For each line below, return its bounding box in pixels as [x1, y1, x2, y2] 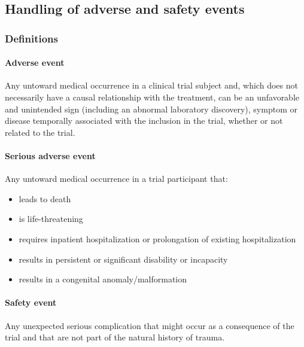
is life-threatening [19, 212, 83, 225]
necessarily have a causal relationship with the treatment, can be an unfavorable [5, 91, 300, 104]
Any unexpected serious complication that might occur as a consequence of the [5, 319, 294, 331]
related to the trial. [5, 126, 75, 138]
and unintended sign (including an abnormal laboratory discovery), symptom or [5, 102, 297, 115]
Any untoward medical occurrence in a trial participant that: [5, 172, 228, 185]
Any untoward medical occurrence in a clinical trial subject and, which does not [5, 79, 298, 92]
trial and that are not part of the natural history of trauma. [5, 331, 225, 343]
